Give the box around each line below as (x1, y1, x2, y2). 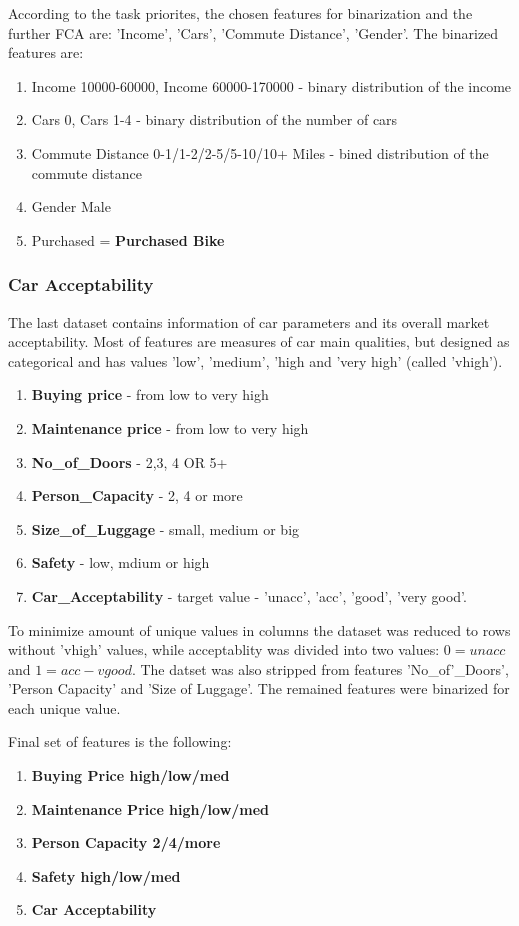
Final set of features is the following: (8, 731, 232, 752)
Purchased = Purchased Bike (31, 229, 225, 250)
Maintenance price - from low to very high (31, 417, 309, 438)
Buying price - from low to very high (31, 384, 269, 405)
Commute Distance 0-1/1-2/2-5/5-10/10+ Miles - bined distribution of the (31, 142, 489, 163)
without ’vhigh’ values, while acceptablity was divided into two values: (8, 639, 440, 660)
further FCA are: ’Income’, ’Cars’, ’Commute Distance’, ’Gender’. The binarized (8, 22, 499, 43)
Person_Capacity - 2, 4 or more (31, 485, 243, 506)
